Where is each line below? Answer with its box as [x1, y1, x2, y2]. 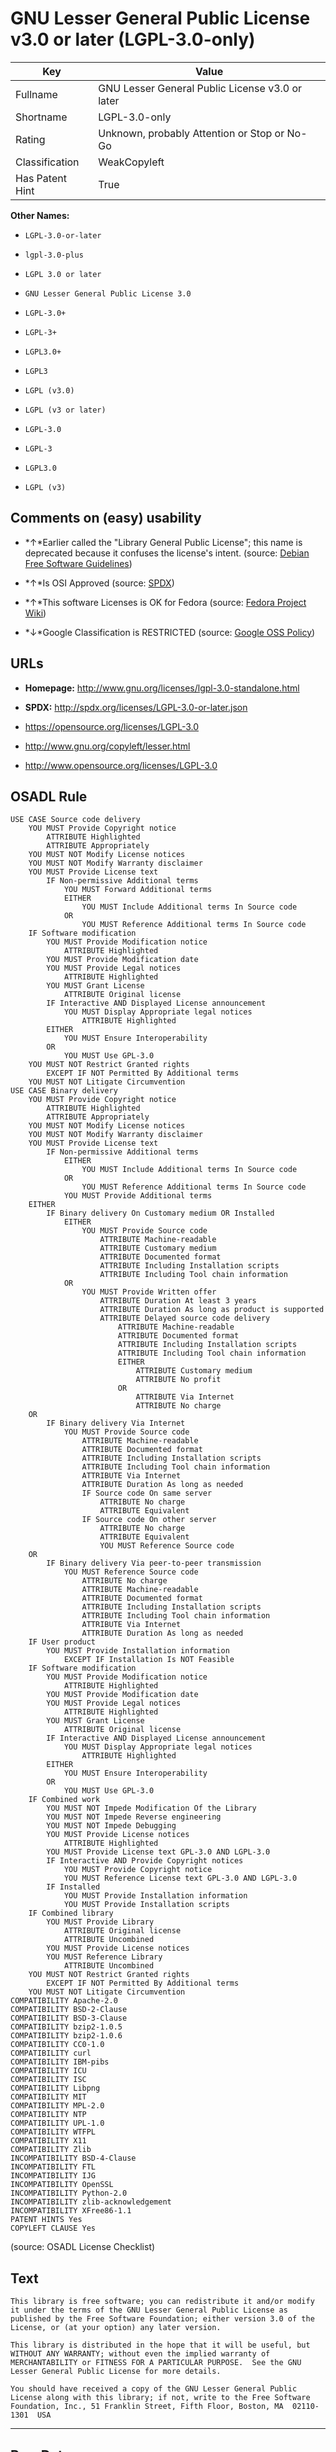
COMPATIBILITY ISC [10, 2075, 87, 2085]
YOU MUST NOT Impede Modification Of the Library [46, 1803, 257, 1814]
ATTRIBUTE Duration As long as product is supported [99, 1305, 325, 1315]
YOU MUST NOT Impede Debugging [46, 1821, 177, 1831]
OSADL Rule [10, 788, 88, 805]
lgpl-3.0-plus [24, 250, 84, 260]
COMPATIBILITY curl [10, 2048, 92, 2059]
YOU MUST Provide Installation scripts [63, 1900, 230, 1910]
